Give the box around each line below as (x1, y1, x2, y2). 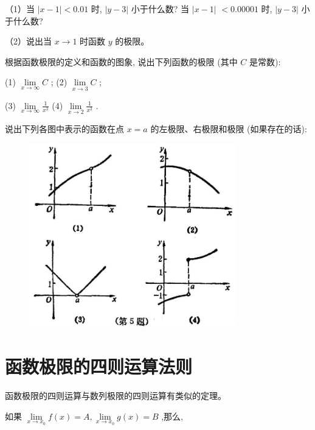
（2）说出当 (5, 35, 52, 48)
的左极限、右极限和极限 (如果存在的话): (150, 122, 307, 135)
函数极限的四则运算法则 (5, 354, 193, 379)
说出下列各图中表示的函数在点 (5, 122, 124, 135)
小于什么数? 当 (131, 2, 190, 15)
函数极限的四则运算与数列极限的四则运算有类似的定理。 (5, 389, 226, 402)
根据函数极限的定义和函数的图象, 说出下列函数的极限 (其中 (5, 55, 238, 68)
